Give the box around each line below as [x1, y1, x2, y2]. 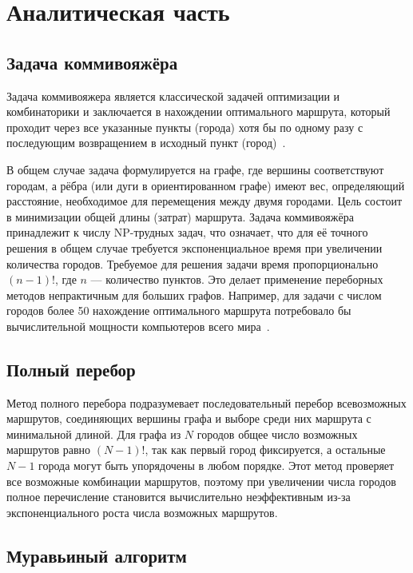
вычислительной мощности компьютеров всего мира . [6, 317, 270, 334]
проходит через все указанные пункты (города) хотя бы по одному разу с [6, 118, 363, 135]
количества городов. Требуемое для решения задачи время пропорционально [6, 255, 379, 272]
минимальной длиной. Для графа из [6, 425, 181, 442]
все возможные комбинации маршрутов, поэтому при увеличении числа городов [6, 472, 396, 489]
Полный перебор [6, 356, 136, 381]
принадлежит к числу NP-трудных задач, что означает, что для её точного [6, 224, 368, 241]
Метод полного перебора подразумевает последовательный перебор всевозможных [6, 394, 407, 411]
